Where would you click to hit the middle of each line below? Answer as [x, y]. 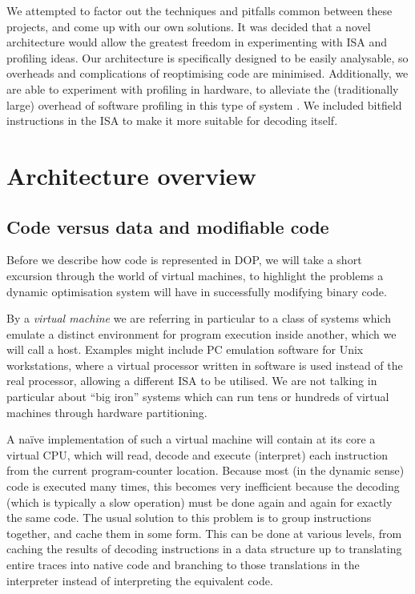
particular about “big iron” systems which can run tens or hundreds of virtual [198, 397]
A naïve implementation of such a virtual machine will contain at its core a [191, 439]
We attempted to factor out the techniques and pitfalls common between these [199, 10]
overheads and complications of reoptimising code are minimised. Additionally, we [207, 73]
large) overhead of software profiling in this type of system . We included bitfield [204, 104]
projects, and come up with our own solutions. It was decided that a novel [189, 26]
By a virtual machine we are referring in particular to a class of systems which [199, 318]
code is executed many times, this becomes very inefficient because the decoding [203, 486]
